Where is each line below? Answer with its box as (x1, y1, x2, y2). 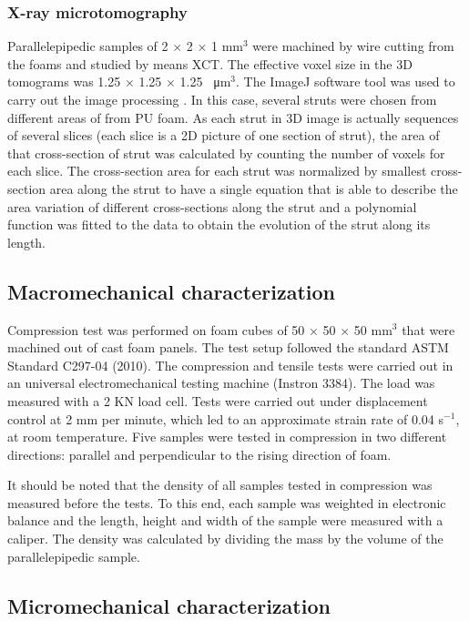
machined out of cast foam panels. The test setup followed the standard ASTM (7, 338, 449, 357)
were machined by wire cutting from (252, 36, 454, 56)
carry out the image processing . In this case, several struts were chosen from (7, 90, 437, 108)
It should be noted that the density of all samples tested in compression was (7, 475, 433, 494)
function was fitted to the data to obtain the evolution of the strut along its (7, 215, 431, 234)
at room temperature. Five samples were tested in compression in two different (7, 427, 447, 446)
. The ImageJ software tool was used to (236, 72, 455, 91)
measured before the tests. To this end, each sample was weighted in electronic (7, 493, 446, 512)
